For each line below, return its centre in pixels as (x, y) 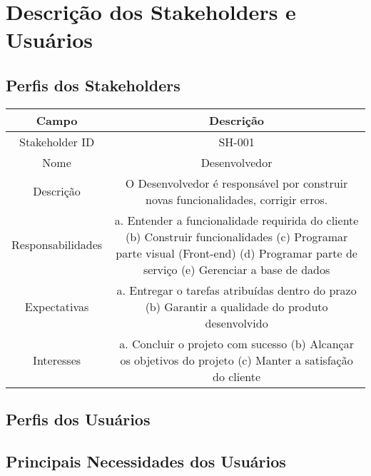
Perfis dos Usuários (78, 419)
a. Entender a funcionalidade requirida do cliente (237, 220)
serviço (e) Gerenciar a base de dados (237, 269)
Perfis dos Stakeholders (93, 85)
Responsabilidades (57, 245)
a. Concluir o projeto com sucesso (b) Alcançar (237, 343)
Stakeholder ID (57, 141)
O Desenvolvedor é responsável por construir (237, 183)
